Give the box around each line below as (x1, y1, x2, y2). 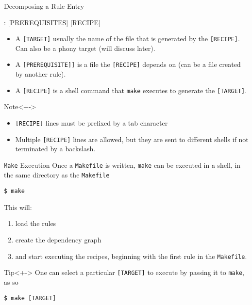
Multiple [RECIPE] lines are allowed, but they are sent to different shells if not (15, 134, 249, 144)
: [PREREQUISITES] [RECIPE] (4, 17, 101, 27)
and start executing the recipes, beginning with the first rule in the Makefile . (15, 251, 247, 261)
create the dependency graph (15, 234, 101, 244)
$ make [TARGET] (4, 295, 56, 302)
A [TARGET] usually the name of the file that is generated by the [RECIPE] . (15, 33, 240, 44)
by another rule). (15, 69, 66, 79)
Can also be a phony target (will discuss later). (15, 43, 155, 53)
